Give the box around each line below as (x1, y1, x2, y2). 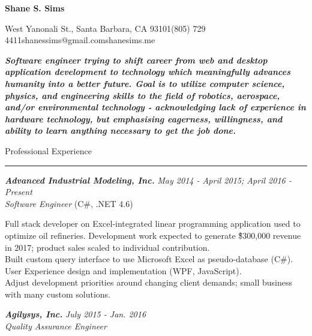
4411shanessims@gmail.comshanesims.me (5, 34, 155, 46)
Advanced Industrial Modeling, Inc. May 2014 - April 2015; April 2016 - (5, 173, 292, 186)
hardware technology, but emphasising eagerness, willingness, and (5, 112, 283, 125)
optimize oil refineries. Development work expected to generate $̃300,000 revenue (5, 229, 301, 241)
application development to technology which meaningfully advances (5, 65, 290, 78)
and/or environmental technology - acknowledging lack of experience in (5, 101, 306, 113)
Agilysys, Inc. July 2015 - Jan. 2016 (5, 308, 146, 320)
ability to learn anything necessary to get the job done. (5, 124, 236, 137)
